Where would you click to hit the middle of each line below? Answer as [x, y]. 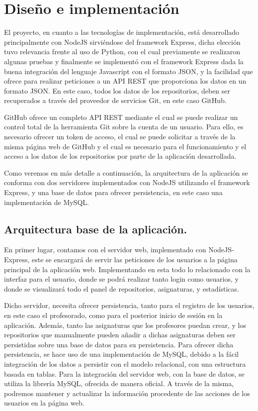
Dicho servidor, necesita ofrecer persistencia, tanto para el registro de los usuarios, [129, 305]
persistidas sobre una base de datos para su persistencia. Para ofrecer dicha [119, 344]
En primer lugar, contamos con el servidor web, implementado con [105, 250]
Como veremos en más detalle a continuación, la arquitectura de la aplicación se [126, 172]
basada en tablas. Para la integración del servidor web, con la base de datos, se [124, 373]
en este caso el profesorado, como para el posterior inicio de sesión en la [113, 315]
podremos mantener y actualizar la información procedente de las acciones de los [127, 393]
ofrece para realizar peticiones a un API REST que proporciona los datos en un [125, 81]
